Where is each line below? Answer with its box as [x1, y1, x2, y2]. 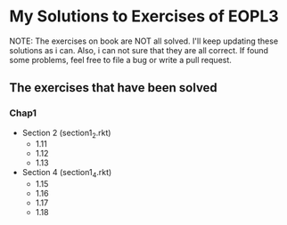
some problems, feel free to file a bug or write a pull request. [9, 54, 232, 65]
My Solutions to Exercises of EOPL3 [9, 6, 279, 27]
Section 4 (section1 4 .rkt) [21, 167, 112, 180]
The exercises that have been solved [9, 80, 218, 95]
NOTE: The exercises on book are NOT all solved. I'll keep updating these [9, 36, 279, 46]
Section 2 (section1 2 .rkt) [21, 127, 111, 140]
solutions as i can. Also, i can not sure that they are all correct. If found [9, 44, 269, 55]
